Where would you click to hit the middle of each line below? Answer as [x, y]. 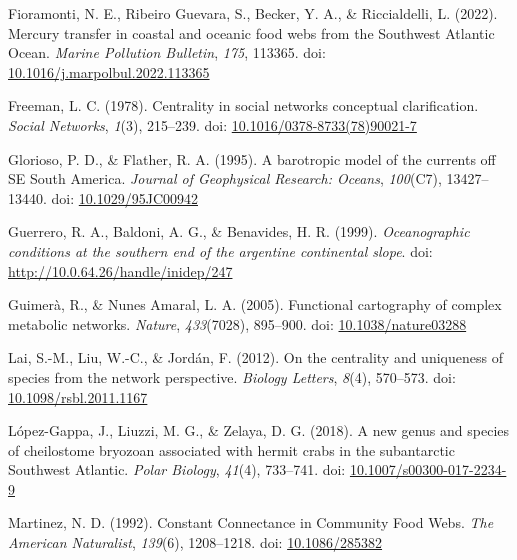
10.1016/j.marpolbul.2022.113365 [109, 71]
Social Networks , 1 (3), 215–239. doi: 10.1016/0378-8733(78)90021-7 [212, 124]
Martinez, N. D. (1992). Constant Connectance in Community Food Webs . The [251, 522]
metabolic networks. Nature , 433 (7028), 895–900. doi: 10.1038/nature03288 [237, 323]
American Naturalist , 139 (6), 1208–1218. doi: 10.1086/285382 [195, 542]
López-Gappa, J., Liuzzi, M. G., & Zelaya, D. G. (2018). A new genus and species [259, 430]
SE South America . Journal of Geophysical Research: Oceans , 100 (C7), [225, 178]
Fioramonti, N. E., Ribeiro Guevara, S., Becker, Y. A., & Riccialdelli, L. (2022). [253, 13]
